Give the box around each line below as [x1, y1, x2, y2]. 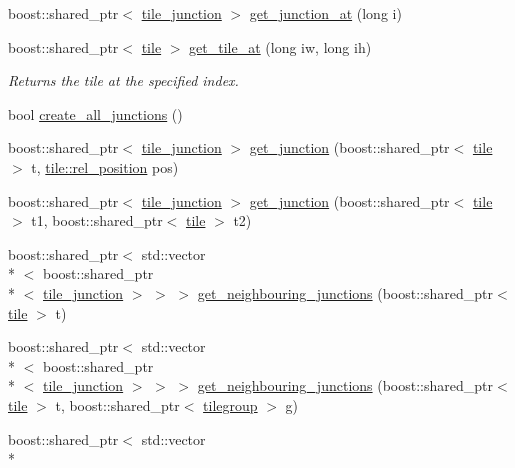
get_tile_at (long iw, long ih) [189, 36, 372, 57]
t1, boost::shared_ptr [31, 210, 163, 231]
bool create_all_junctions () [8, 103, 183, 124]
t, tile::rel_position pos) [31, 156, 179, 177]
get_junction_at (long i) [249, 3, 402, 23]
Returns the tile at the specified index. [8, 70, 239, 91]
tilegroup [203, 394, 258, 415]
